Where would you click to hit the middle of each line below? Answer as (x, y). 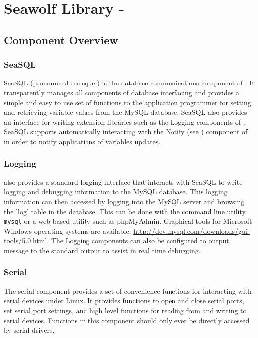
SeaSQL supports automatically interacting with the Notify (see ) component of (126, 131)
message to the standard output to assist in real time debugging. (102, 250)
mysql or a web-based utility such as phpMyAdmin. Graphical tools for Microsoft (128, 221)
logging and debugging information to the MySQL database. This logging (116, 192)
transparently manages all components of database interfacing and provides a (122, 92)
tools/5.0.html (26, 240)
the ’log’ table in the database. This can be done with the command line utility (125, 211)
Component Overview (61, 40)
